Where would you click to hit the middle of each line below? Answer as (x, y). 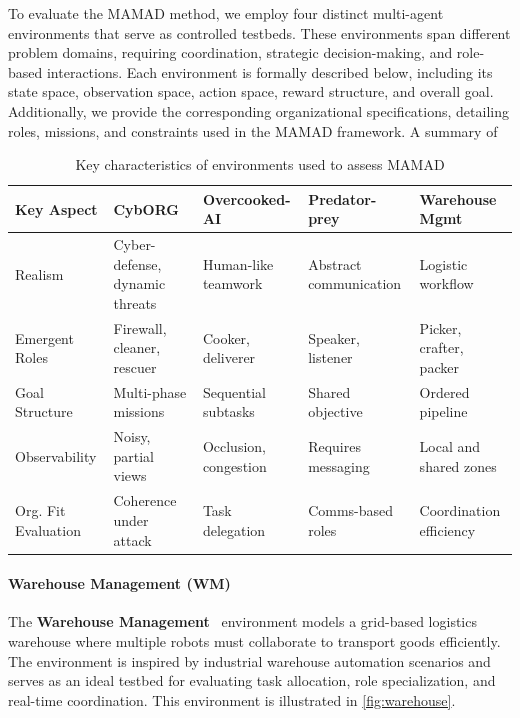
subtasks (228, 411)
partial (133, 455)
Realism (39, 273)
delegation (234, 529)
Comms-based (351, 510)
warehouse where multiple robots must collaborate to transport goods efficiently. (254, 640)
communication (355, 283)
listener (330, 357)
